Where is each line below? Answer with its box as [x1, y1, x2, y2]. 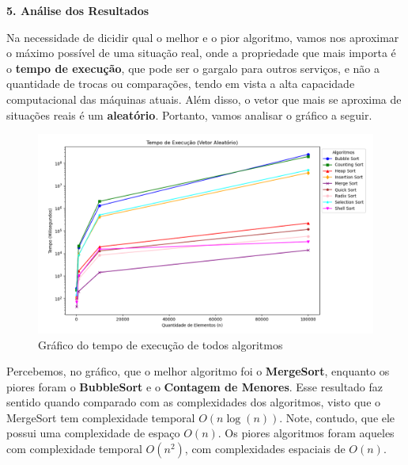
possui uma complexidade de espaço [6, 425, 180, 441]
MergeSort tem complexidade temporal [6, 409, 195, 425]
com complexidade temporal [6, 440, 142, 457]
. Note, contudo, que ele [279, 409, 395, 425]
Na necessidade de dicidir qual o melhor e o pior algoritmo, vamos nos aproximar [6, 29, 399, 45]
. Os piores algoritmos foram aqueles [217, 425, 395, 441]
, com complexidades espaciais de [184, 440, 346, 457]
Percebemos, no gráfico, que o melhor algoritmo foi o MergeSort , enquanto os [6, 363, 390, 379]
